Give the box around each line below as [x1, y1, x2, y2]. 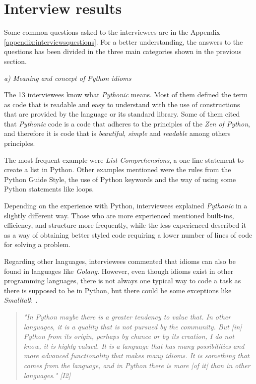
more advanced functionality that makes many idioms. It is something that [23, 350, 250, 361]
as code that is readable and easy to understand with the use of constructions [4, 99, 240, 109]
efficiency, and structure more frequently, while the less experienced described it [4, 220, 247, 230]
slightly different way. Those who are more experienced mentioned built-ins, [4, 210, 234, 220]
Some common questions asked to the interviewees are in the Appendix [4, 27, 220, 37]
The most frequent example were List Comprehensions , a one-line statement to [4, 154, 244, 165]
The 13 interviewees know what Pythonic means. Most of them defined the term [4, 89, 248, 100]
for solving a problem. [4, 239, 70, 250]
